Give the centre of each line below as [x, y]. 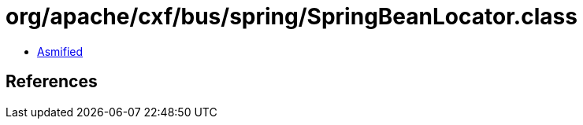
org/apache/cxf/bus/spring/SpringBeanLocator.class [291, 17]
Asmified [60, 51]
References [52, 82]
